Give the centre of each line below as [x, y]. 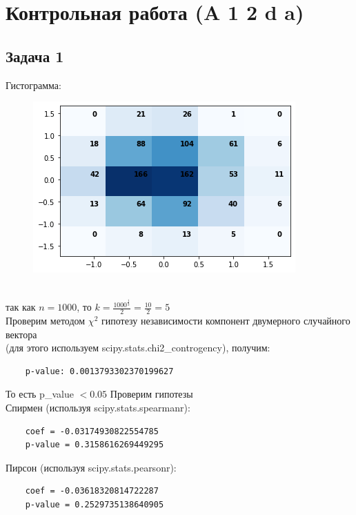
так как [21, 307]
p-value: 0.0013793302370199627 [99, 371]
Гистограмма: [33, 85]
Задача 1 [35, 56]
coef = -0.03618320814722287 [92, 491]
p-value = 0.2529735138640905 [95, 504]
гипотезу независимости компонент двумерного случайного [226, 321]
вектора [21, 334]
